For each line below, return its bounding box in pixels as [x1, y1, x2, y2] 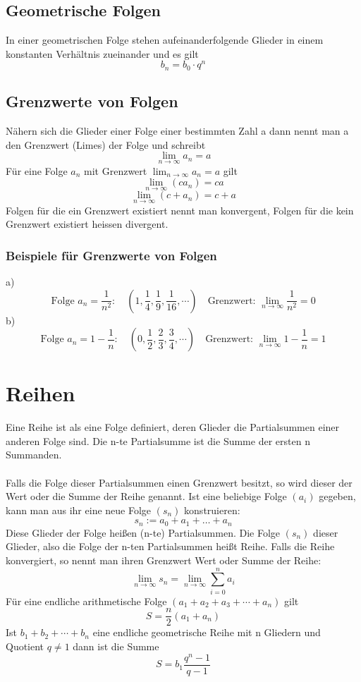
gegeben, [319, 489, 356, 504]
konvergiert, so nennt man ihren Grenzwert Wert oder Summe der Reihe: [6, 553, 322, 568]
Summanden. [6, 447, 62, 462]
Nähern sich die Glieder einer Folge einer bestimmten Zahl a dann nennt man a [6, 123, 349, 138]
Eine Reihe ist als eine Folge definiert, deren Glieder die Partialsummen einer [6, 420, 340, 434]
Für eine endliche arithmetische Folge [6, 593, 167, 608]
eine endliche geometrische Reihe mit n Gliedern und [92, 625, 321, 640]
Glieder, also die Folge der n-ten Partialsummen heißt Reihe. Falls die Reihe [6, 539, 335, 554]
